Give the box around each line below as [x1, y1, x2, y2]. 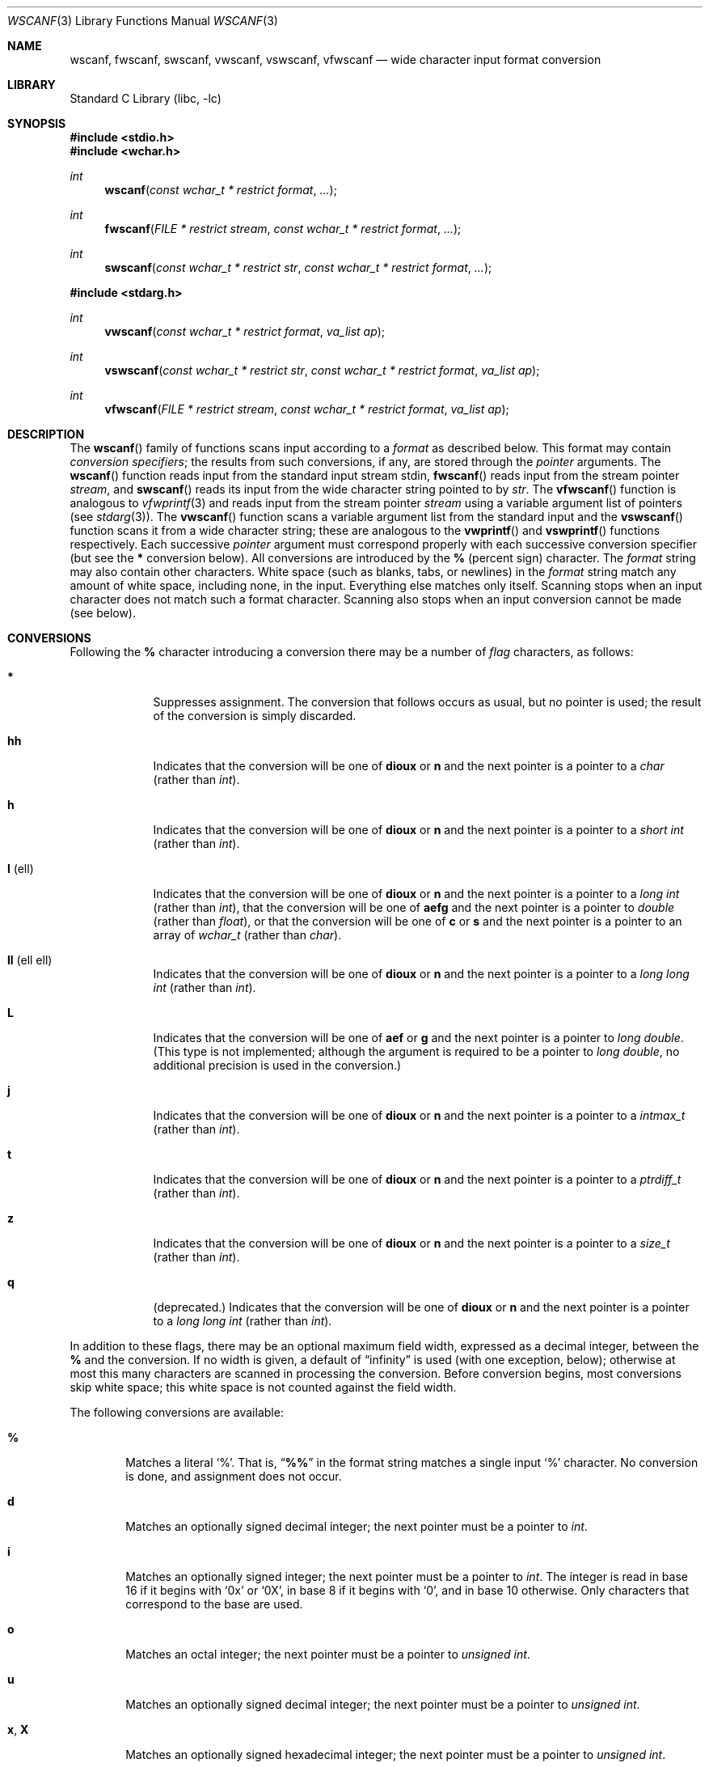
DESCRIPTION [7, 427, 85, 441]
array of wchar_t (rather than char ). [153, 928, 342, 942]
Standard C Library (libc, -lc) [70, 91, 222, 105]
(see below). [70, 606, 137, 620]
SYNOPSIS [7, 117, 66, 130]
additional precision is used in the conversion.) [153, 1058, 402, 1072]
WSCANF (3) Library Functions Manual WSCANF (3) [7, 14, 278, 28]
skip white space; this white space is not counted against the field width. [70, 1380, 457, 1394]
